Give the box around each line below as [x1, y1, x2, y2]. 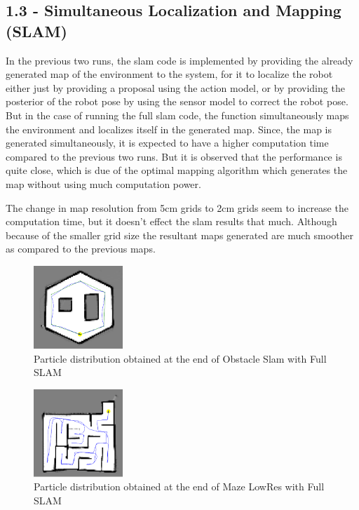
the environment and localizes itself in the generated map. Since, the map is [6, 121, 332, 136]
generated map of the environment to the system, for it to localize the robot [6, 67, 333, 81]
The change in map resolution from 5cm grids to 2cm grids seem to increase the [6, 200, 348, 215]
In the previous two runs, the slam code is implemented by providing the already [6, 53, 353, 67]
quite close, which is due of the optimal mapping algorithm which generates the [6, 163, 348, 177]
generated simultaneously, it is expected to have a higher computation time [6, 135, 329, 150]
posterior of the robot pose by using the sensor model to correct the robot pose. [6, 94, 348, 109]
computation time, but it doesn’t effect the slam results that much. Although [6, 214, 337, 229]
